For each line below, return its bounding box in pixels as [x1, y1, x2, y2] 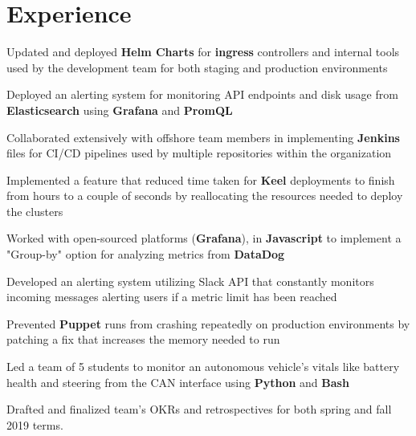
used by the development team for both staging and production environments [6, 59, 388, 75]
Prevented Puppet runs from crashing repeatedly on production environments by [6, 315, 410, 332]
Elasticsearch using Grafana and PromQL [6, 101, 233, 118]
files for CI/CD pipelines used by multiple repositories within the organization [6, 145, 392, 161]
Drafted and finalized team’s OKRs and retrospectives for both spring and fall [6, 401, 392, 418]
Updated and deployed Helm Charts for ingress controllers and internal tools [6, 43, 400, 60]
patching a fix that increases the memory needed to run [6, 331, 280, 348]
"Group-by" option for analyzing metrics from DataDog [6, 246, 285, 263]
